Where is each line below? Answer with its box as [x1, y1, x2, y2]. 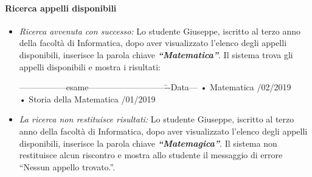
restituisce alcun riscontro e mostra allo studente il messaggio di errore [19, 149, 283, 161]
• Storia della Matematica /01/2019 [19, 92, 156, 105]
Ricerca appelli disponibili [5, 1, 117, 14]
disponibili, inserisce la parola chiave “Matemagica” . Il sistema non [19, 136, 277, 149]
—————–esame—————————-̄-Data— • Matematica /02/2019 [19, 81, 291, 93]
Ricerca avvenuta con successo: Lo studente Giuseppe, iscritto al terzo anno [19, 24, 301, 37]
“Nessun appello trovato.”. [19, 160, 116, 173]
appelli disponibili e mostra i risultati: [19, 60, 161, 73]
